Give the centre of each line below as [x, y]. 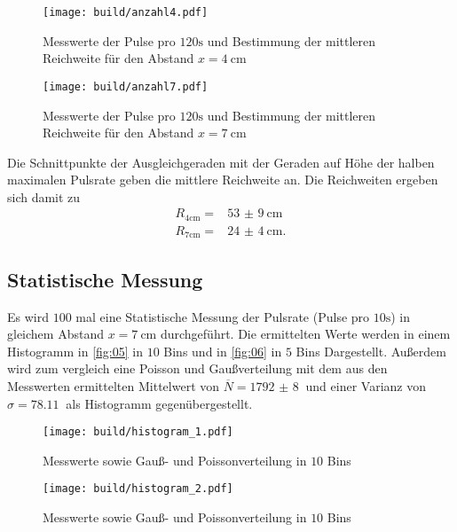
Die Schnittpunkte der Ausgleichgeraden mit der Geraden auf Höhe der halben [221, 162]
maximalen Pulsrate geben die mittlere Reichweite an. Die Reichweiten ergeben [223, 180]
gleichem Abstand [55, 334]
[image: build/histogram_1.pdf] [138, 432]
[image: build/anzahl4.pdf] [126, 12]
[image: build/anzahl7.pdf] [126, 86]
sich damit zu [44, 196]
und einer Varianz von [366, 386]
